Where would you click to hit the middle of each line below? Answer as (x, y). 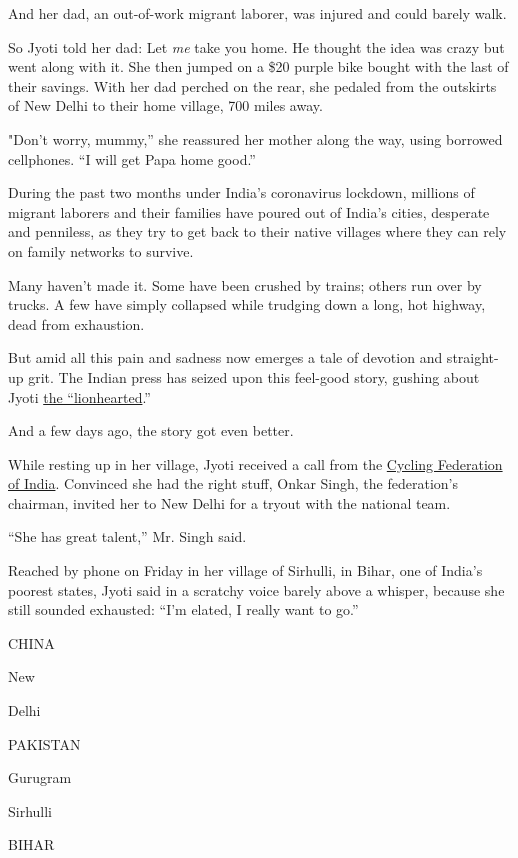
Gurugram (40, 777)
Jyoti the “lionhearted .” (79, 396)
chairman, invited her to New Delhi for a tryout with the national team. (229, 502)
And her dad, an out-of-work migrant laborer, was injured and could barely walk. (257, 13)
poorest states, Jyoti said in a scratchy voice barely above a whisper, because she (256, 589)
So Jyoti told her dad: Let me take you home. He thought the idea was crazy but (256, 46)
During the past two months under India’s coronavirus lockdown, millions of (241, 192)
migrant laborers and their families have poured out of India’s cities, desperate (249, 211)
